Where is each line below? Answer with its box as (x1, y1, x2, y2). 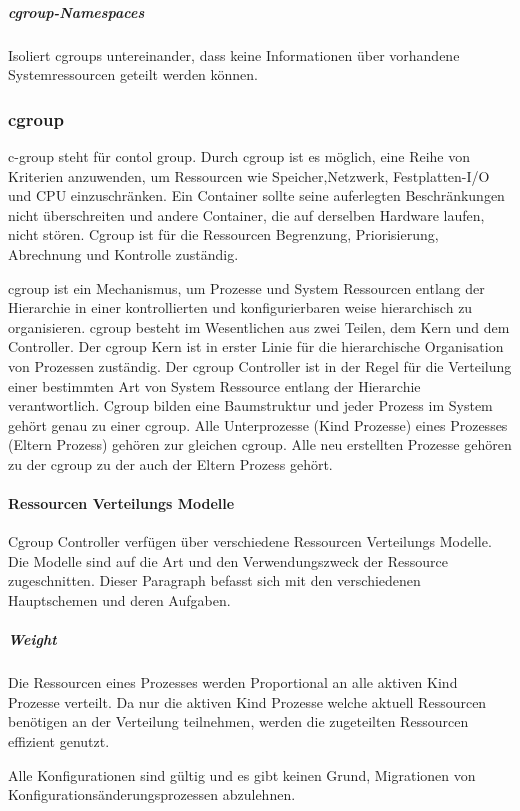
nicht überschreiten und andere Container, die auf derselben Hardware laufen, (8, 204, 485, 225)
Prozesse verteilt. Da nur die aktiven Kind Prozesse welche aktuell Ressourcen (8, 691, 487, 712)
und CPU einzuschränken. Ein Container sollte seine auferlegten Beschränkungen (8, 185, 505, 206)
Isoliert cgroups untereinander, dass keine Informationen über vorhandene (8, 44, 460, 65)
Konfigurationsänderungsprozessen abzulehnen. (8, 784, 296, 805)
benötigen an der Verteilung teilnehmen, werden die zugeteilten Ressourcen (8, 711, 469, 732)
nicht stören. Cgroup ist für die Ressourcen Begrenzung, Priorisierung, (8, 224, 439, 245)
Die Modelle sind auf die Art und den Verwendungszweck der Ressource (8, 550, 448, 571)
